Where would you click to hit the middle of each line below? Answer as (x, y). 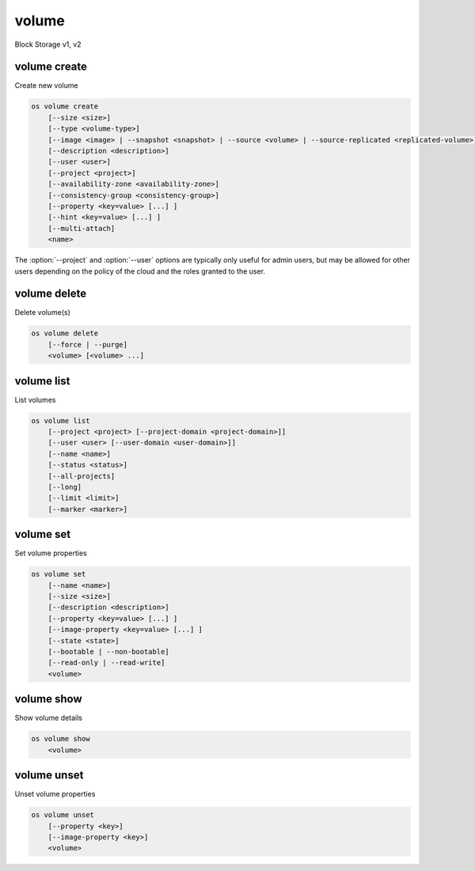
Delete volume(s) (43, 312)
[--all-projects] (82, 476)
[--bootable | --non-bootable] (108, 651)
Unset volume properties (55, 794)
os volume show (61, 739)
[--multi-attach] (82, 228)
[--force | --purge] (88, 345)
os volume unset (63, 815)
